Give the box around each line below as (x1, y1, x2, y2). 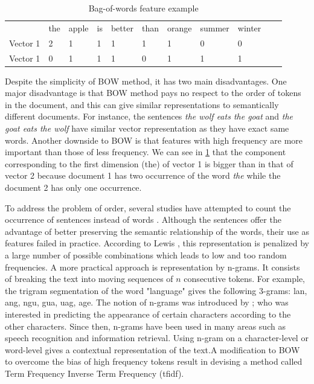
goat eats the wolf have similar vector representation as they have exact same (5, 122, 289, 134)
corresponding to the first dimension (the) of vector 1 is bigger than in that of (5, 157, 293, 170)
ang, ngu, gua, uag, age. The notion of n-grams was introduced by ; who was (5, 296, 289, 309)
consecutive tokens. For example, (184, 272, 306, 285)
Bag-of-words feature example (88, 2, 199, 14)
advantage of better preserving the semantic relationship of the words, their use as (5, 225, 309, 237)
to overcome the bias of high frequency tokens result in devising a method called (5, 355, 303, 368)
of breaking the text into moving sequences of (5, 272, 173, 285)
